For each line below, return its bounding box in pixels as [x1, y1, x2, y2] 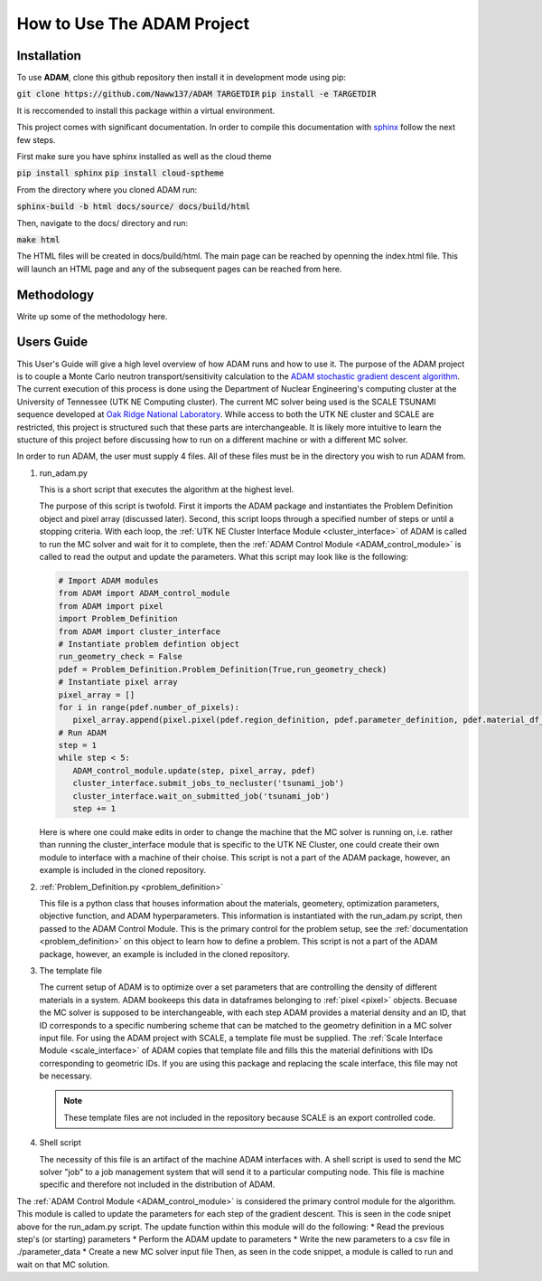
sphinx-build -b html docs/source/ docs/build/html [16, 202, 251, 212]
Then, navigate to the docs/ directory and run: [16, 217, 189, 228]
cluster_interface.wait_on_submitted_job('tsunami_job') [72, 791, 331, 801]
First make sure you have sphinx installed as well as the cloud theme [16, 151, 273, 162]
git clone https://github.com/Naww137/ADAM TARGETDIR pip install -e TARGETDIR [16, 89, 377, 100]
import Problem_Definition [58, 613, 178, 624]
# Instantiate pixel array [58, 677, 178, 688]
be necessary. [39, 1070, 92, 1081]
